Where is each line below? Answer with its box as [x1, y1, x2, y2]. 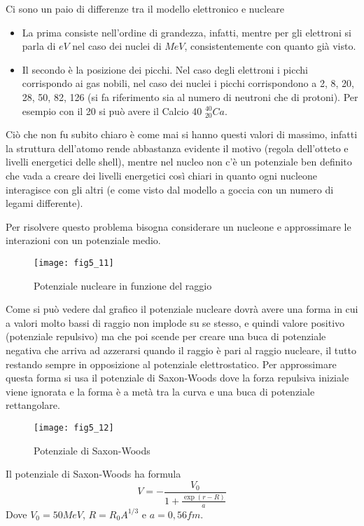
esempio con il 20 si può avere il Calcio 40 [22, 103, 202, 118]
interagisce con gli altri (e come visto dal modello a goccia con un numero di [6, 182, 334, 196]
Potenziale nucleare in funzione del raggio [34, 278, 212, 292]
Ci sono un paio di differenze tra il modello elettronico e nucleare [6, 1, 285, 15]
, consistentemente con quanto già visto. [184, 39, 356, 53]
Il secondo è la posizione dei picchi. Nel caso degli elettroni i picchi [22, 62, 308, 76]
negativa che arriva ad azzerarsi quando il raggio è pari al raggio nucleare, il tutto [6, 342, 356, 357]
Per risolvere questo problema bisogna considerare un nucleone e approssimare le [6, 219, 351, 234]
